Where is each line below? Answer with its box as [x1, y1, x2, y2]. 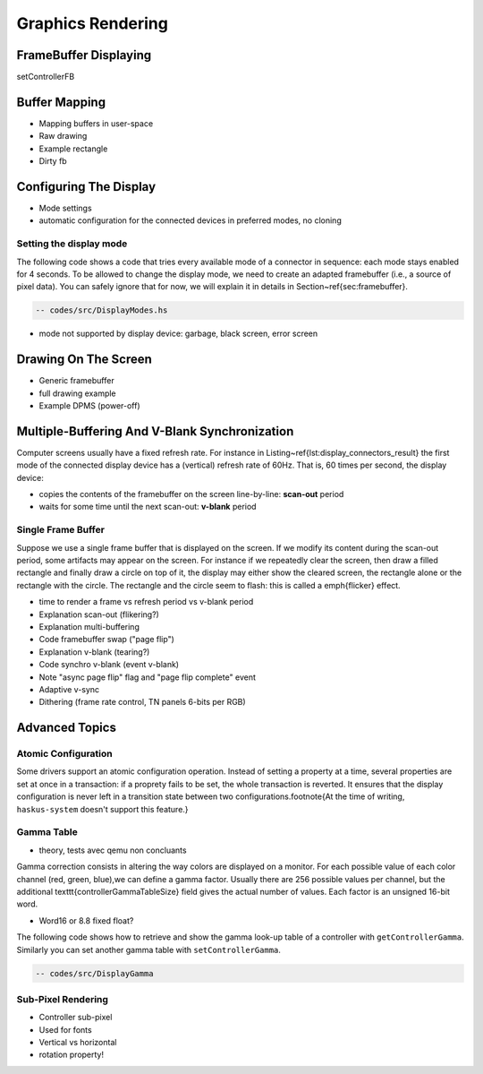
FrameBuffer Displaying [16, 47, 152, 63]
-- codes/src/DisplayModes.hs [35, 305, 168, 315]
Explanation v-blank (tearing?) [38, 646, 150, 657]
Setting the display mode [16, 237, 128, 250]
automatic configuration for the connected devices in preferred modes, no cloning [38, 215, 342, 226]
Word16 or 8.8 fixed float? [38, 915, 134, 926]
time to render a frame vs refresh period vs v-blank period [38, 597, 254, 607]
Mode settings [38, 202, 93, 214]
